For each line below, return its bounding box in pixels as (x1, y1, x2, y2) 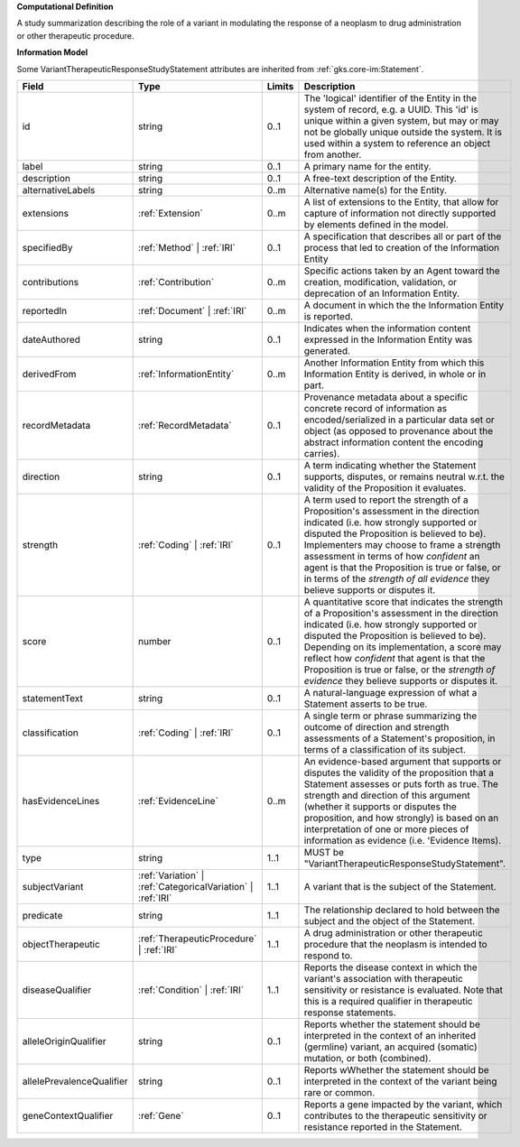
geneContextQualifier (22, 1109, 114, 1122)
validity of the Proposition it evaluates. (303, 481, 467, 494)
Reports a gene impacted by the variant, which (303, 1097, 503, 1110)
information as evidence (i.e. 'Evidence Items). (303, 834, 502, 846)
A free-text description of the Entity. (303, 171, 458, 184)
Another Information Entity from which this (303, 356, 485, 369)
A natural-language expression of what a (303, 686, 478, 698)
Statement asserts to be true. (303, 698, 428, 710)
